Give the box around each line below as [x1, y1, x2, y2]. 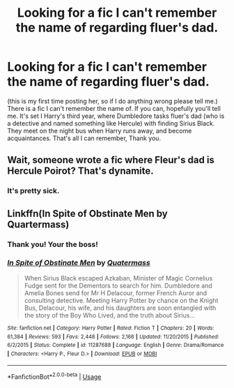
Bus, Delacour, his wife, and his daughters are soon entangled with [24, 304, 217, 312]
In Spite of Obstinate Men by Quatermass [7, 258, 151, 268]
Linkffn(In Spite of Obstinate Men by [7, 207, 169, 219]
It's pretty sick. [7, 186, 60, 196]
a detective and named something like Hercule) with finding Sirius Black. [7, 119, 215, 127]
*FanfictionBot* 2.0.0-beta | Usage [7, 371, 102, 381]
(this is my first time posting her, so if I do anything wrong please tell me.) [7, 96, 218, 105]
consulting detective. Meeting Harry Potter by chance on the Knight [24, 296, 219, 304]
